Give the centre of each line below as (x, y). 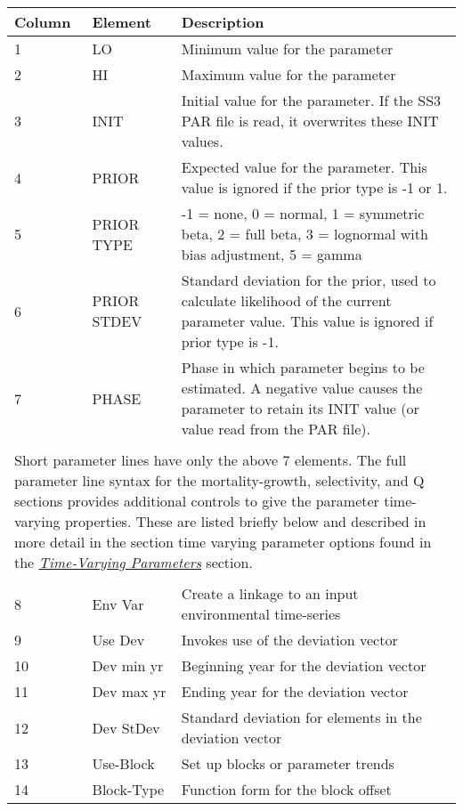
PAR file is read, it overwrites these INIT (310, 121)
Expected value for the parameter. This (304, 167)
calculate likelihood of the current (286, 300)
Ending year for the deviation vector (295, 691)
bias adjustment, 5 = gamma (272, 254)
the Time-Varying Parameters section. (134, 562)
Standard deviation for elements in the (301, 717)
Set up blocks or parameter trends (288, 763)
